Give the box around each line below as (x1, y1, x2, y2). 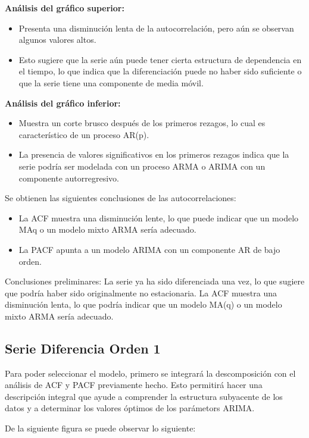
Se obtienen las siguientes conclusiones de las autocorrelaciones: (5, 192, 236, 204)
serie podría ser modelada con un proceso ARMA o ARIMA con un (18, 159, 266, 172)
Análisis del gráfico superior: (5, 2, 124, 14)
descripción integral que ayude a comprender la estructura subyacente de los (5, 390, 283, 402)
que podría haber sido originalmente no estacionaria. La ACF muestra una (5, 286, 277, 299)
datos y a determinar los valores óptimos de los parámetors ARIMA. (5, 402, 255, 414)
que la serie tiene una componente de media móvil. (18, 76, 204, 89)
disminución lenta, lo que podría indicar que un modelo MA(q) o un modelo (5, 298, 282, 311)
